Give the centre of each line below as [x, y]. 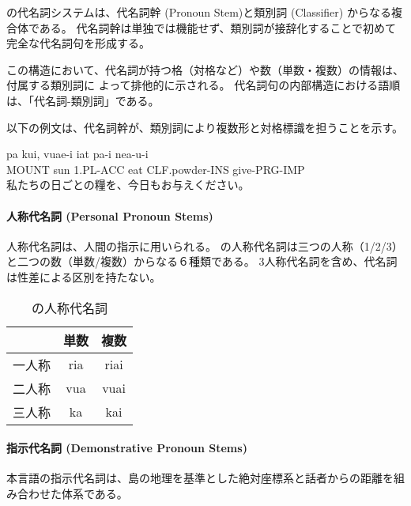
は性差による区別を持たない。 [84, 276]
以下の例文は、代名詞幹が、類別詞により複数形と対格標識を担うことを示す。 [205, 127]
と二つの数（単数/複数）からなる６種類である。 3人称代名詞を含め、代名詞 [202, 261]
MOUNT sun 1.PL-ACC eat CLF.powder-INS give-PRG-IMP [156, 169]
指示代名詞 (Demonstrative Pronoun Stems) [127, 448]
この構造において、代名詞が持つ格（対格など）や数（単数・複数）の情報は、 [205, 69]
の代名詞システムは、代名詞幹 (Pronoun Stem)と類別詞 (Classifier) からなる [199, 12]
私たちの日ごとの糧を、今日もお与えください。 [128, 185]
